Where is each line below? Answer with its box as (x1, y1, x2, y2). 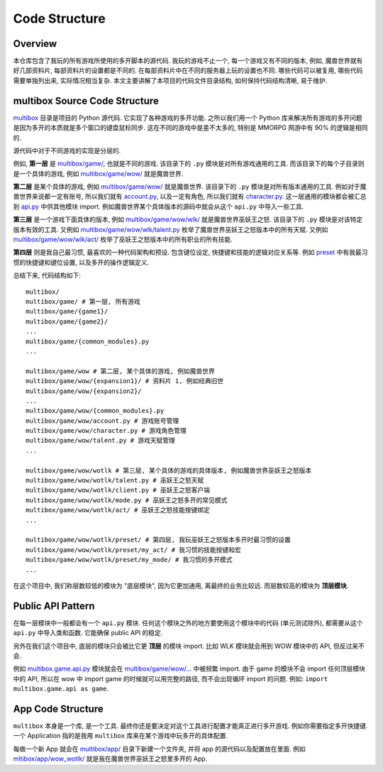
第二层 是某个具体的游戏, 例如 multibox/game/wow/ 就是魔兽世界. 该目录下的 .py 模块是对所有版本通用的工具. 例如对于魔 (13, 182, 367, 191)
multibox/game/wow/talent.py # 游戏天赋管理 (26, 436, 175, 445)
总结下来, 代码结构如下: (13, 271, 82, 280)
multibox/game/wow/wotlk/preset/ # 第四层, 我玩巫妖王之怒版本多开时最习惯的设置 (26, 536, 291, 544)
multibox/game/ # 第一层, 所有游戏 (26, 298, 141, 305)
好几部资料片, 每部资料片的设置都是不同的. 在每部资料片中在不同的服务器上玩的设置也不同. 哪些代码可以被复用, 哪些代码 (13, 66, 363, 75)
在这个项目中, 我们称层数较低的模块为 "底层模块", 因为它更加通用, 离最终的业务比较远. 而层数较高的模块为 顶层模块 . (13, 581, 349, 590)
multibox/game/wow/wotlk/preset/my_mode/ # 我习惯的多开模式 (26, 556, 233, 564)
